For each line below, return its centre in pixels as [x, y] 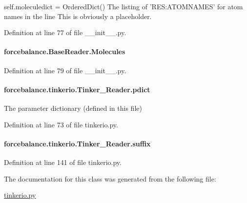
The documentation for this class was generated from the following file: [110, 178]
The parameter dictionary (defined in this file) [73, 108]
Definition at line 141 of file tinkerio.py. [63, 162]
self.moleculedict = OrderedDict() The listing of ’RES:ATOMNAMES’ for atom [123, 6]
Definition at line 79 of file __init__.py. [65, 70]
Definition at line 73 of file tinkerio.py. [61, 124]
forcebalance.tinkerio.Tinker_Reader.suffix [77, 143]
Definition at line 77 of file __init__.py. [65, 32]
